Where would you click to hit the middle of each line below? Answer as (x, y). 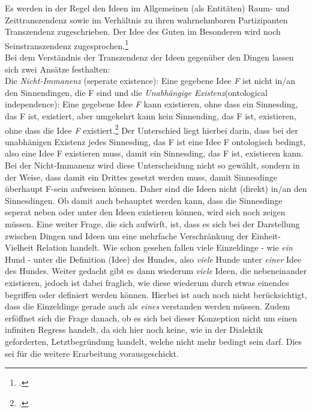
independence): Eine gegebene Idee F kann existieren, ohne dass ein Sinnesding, (151, 104)
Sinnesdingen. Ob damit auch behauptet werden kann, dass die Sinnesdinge (144, 200)
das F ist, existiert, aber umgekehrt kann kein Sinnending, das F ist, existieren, (151, 116)
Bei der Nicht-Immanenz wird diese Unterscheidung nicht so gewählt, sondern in (152, 165)
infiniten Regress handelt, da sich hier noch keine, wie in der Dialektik (134, 330)
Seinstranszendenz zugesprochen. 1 (67, 44)
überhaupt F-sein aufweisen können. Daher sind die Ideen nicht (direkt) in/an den (156, 189)
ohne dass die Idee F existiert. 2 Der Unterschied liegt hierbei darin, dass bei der (151, 129)
